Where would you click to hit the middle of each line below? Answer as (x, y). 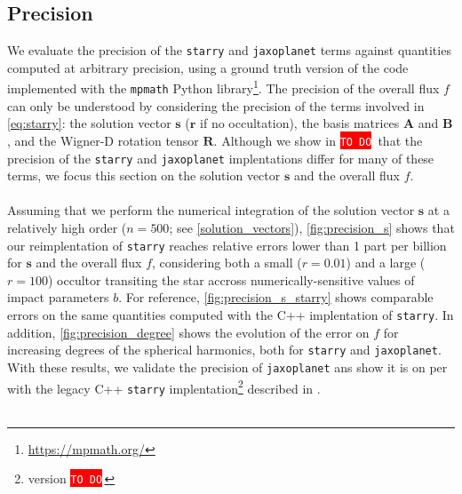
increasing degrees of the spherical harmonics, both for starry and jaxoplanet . (224, 350)
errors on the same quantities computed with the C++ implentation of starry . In (231, 315)
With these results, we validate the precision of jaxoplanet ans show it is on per (227, 367)
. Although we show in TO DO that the (318, 140)
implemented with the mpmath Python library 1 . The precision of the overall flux (223, 87)
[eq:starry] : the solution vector (89, 123)
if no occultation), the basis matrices (300, 123)
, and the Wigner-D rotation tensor (103, 140)
